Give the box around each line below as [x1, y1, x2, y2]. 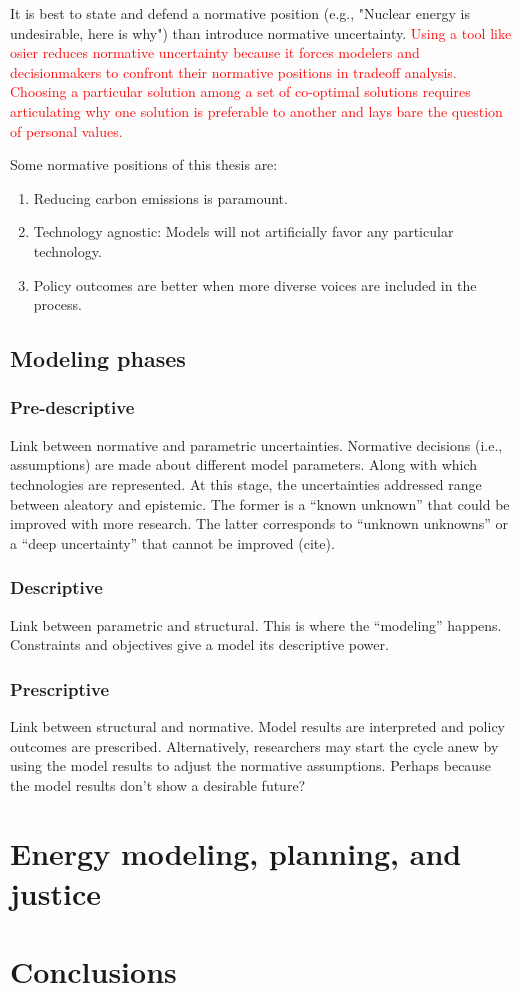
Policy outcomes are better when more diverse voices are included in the [33, 274, 477, 295]
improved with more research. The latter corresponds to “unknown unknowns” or [10, 513, 509, 534]
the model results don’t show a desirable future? [10, 774, 306, 795]
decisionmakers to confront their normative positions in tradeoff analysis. [10, 61, 457, 82]
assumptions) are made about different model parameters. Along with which [10, 454, 478, 475]
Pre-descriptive [10, 395, 135, 420]
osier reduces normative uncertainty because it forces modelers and [10, 42, 420, 63]
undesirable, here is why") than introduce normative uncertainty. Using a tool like [10, 22, 512, 43]
